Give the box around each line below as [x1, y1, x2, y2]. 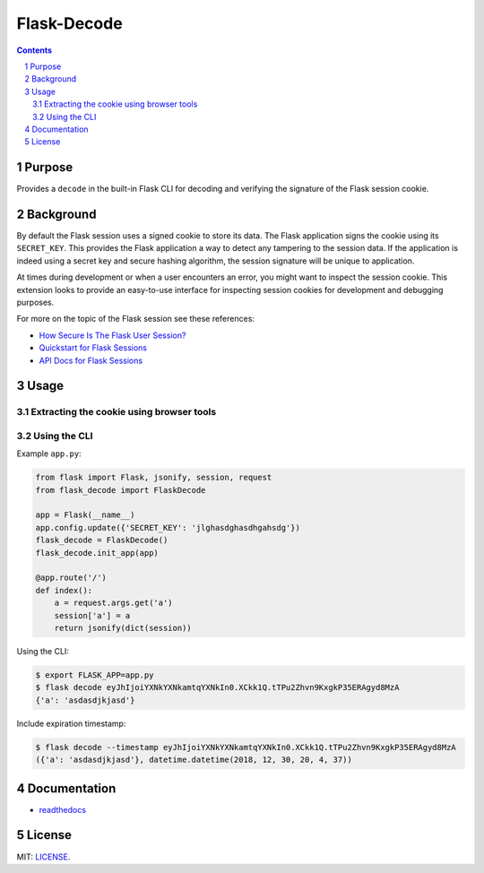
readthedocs [39, 804, 87, 815]
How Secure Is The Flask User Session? [39, 330, 186, 341]
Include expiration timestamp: [16, 718, 126, 729]
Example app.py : [16, 448, 82, 459]
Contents [16, 45, 53, 56]
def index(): [35, 585, 93, 595]
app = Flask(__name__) [35, 510, 135, 520]
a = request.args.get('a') [54, 598, 174, 609]
